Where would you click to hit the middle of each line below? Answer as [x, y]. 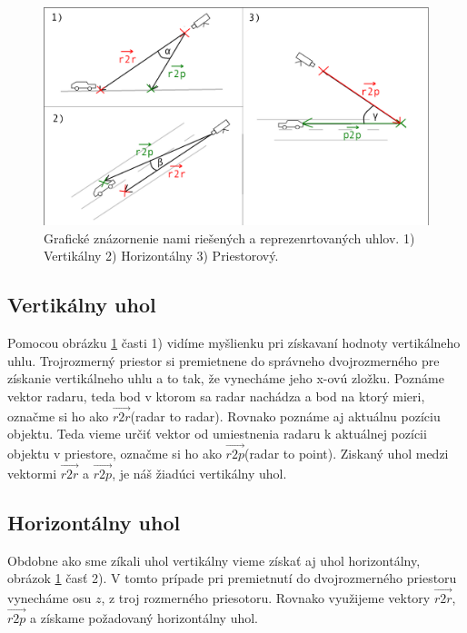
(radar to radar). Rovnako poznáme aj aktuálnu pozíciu [285, 415]
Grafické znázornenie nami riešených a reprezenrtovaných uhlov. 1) [229, 237]
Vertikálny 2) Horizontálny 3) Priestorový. [161, 256]
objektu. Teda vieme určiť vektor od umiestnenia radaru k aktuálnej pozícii [217, 434]
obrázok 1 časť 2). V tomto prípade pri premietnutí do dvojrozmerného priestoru [232, 578]
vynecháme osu [50, 598]
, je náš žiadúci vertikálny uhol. [199, 473]
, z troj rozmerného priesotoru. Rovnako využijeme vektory [266, 598]
